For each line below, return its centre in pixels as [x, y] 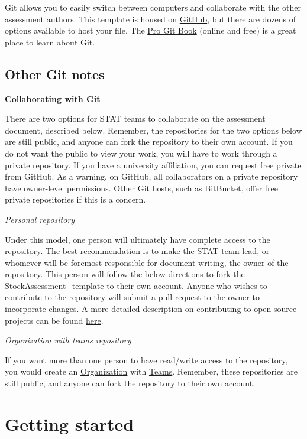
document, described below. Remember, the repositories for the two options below [153, 130]
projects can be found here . [54, 320]
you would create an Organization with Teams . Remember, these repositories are [151, 371]
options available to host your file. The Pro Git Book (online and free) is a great [151, 30]
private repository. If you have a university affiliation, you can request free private [153, 165]
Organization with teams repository [68, 340]
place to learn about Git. [50, 42]
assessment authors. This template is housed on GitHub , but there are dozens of [151, 19]
